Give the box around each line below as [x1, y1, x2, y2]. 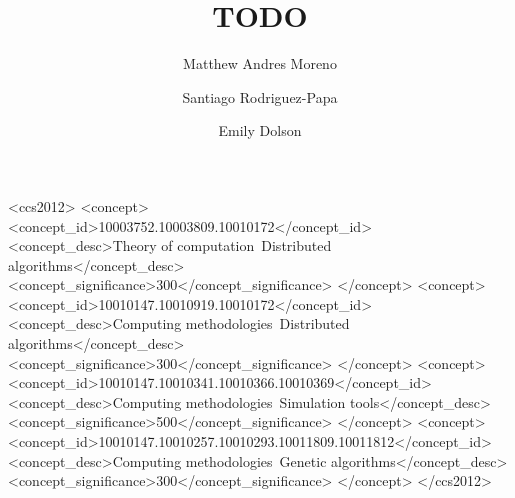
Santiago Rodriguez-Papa [182, 86, 338, 107]
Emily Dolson [218, 120, 302, 141]
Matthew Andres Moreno [183, 53, 337, 74]
